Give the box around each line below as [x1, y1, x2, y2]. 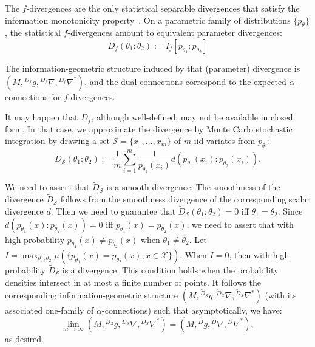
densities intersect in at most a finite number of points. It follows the [5, 275, 262, 288]
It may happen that [5, 111, 78, 123]
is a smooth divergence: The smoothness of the [106, 180, 280, 193]
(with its [265, 289, 297, 301]
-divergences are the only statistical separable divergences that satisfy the [26, 2, 300, 14]
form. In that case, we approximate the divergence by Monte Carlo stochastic [5, 122, 293, 135]
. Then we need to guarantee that [50, 205, 176, 217]
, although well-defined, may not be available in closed [91, 111, 293, 123]
